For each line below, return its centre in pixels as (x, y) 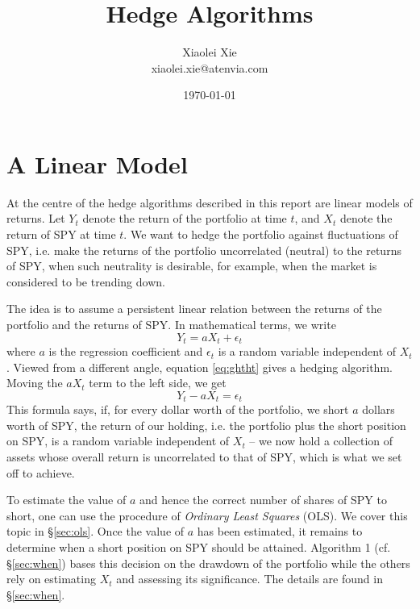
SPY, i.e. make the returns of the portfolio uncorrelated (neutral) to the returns (204, 250)
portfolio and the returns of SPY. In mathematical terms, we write (171, 324)
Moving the (35, 383)
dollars (378, 409)
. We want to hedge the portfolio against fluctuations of (261, 234)
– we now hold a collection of (321, 441)
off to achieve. (41, 472)
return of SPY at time (61, 234)
